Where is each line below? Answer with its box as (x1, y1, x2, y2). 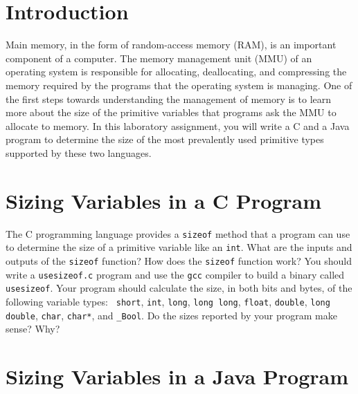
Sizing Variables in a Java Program (6, 362, 349, 390)
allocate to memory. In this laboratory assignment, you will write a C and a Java (6, 118, 350, 133)
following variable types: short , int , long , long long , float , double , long (6, 294, 330, 308)
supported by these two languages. (6, 145, 152, 160)
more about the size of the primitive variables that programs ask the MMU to (6, 105, 337, 120)
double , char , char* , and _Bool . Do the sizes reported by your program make (6, 308, 337, 322)
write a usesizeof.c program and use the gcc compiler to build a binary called (6, 267, 345, 281)
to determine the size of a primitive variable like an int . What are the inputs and (6, 240, 352, 254)
